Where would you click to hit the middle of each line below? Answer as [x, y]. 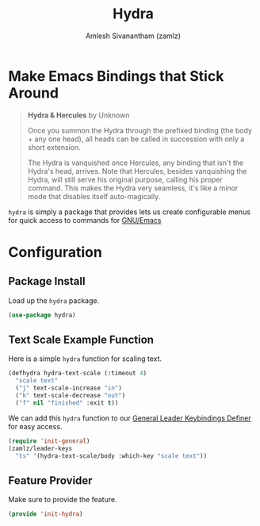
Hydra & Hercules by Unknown [78, 115]
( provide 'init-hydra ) [46, 514]
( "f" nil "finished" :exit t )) [67, 403]
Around [34, 93]
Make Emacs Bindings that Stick [116, 76]
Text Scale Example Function [81, 339]
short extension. [54, 147]
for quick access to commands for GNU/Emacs [85, 220]
